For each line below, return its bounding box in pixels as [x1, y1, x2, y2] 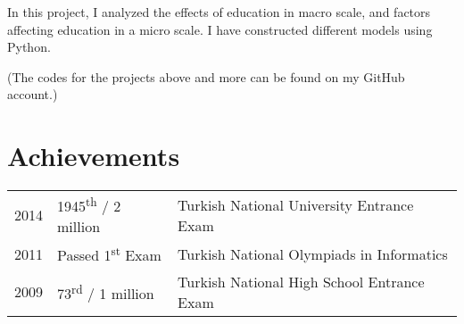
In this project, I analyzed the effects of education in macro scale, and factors [7, 3, 431, 21]
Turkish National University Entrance [178, 194, 414, 215]
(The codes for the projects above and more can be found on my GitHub [7, 67, 405, 86]
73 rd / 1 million [57, 279, 154, 303]
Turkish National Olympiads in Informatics [178, 244, 448, 265]
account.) [7, 85, 58, 104]
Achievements [7, 137, 180, 174]
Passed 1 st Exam [57, 242, 162, 266]
